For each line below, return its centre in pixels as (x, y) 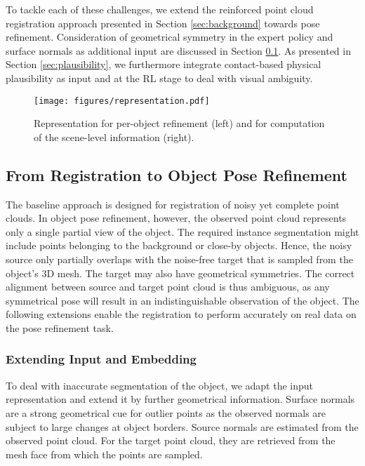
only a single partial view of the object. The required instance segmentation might (182, 231)
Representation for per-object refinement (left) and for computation (179, 123)
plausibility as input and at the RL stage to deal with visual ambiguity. (159, 78)
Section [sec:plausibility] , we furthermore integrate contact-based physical (164, 64)
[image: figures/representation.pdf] (122, 101)
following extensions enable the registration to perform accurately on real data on (181, 314)
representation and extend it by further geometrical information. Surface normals (180, 399)
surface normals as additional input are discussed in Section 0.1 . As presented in (178, 50)
